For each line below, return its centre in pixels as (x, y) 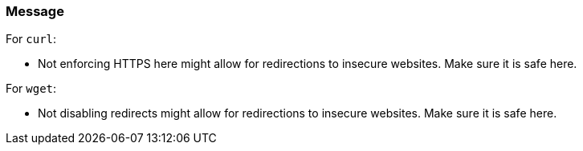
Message (35, 11)
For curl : (31, 39)
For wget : (31, 89)
